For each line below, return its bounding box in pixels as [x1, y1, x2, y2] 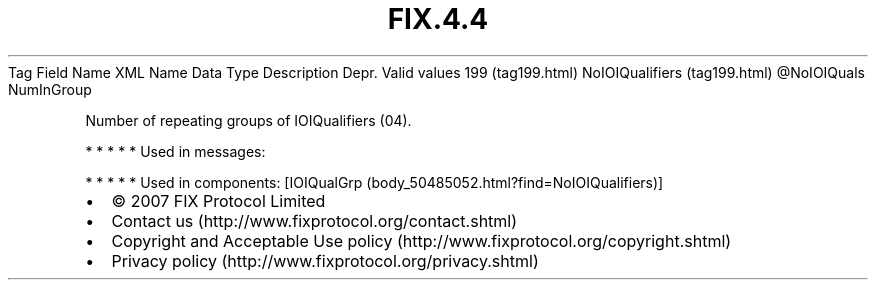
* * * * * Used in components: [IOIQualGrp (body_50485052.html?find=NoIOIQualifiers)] [85, 173, 664, 191]
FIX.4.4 [387, 2, 489, 36]
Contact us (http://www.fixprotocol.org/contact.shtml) [111, 210, 518, 231]
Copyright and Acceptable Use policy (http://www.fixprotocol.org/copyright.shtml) [111, 230, 732, 251]
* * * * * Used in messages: [85, 142, 266, 160]
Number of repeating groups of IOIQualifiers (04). [85, 111, 412, 129]
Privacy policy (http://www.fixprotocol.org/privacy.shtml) [111, 250, 539, 271]
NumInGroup [8, 80, 92, 98]
